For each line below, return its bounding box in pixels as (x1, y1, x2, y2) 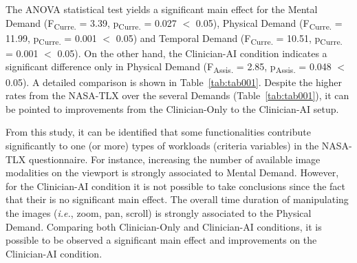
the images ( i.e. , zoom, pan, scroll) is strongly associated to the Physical (6, 205, 312, 220)
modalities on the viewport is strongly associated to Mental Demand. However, (6, 165, 339, 180)
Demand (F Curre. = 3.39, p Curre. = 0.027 (6, 15, 177, 32)
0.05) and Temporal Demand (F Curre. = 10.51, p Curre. (116, 30, 343, 47)
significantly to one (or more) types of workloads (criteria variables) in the (6, 138, 319, 152)
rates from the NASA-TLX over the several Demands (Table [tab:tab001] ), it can (6, 88, 349, 103)
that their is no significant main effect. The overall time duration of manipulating (6, 192, 349, 207)
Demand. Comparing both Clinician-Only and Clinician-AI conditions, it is (6, 219, 322, 233)
